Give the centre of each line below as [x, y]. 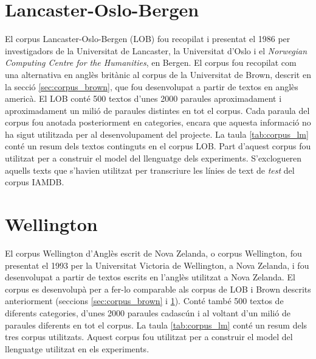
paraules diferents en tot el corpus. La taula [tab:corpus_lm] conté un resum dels [156, 325]
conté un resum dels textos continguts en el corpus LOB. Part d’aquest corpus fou [158, 146]
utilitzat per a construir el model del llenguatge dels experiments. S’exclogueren [153, 158]
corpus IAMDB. [35, 182]
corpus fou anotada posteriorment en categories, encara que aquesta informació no [158, 122]
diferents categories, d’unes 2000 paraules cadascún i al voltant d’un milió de [148, 312]
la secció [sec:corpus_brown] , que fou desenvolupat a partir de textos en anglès [152, 86]
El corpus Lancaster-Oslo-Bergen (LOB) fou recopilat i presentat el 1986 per [148, 39]
